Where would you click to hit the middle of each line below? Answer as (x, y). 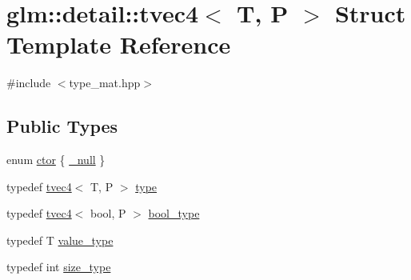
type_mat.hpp (105, 83)
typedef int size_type (59, 267)
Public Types (62, 126)
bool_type (174, 213)
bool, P (108, 213)
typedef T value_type (60, 240)
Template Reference (119, 44)
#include (29, 83)
